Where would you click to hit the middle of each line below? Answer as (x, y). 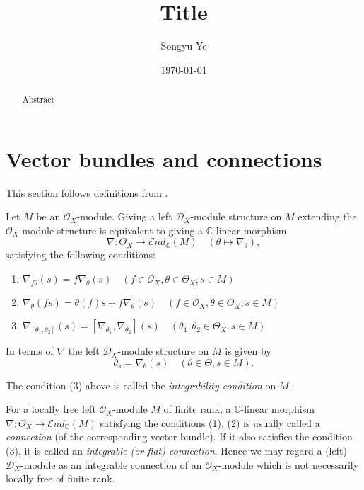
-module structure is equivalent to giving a (111, 230)
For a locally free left (51, 409)
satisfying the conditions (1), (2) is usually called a (210, 422)
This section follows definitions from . (87, 192)
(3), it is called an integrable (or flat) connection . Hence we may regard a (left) (176, 451)
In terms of (30, 351)
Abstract (39, 99)
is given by (248, 351)
